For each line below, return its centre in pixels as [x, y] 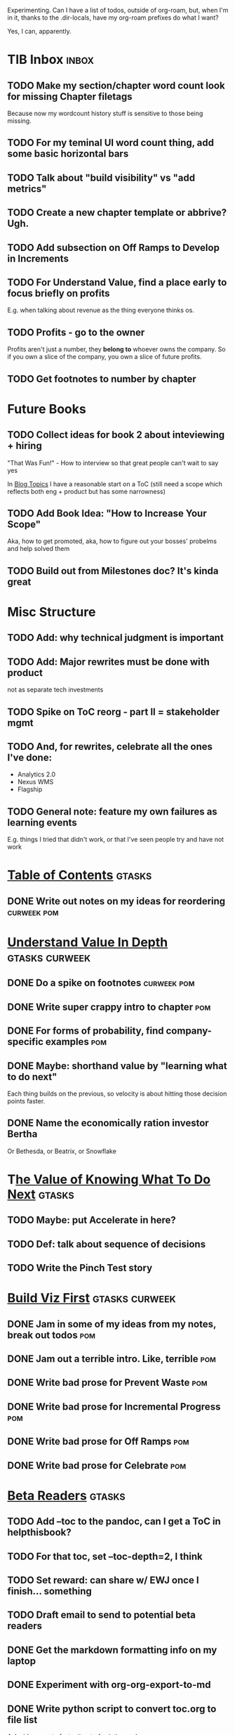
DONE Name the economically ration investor [108, 1123]
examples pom [76, 1042]
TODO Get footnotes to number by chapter [102, 379]
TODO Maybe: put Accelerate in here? [92, 1220]
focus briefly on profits [59, 293]
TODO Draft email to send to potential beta [102, 1615]
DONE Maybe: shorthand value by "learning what [117, 1066]
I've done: [30, 757]
